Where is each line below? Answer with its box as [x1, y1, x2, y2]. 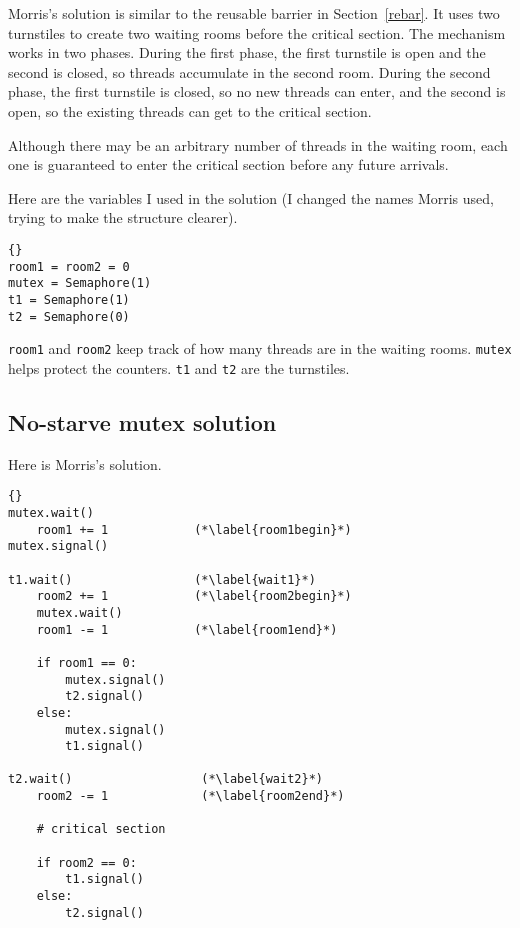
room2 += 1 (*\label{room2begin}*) [36, 589, 352, 604]
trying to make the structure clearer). [8, 207, 238, 228]
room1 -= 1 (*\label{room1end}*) [36, 622, 338, 637]
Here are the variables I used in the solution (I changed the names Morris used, [8, 187, 494, 208]
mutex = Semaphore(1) [8, 276, 152, 291]
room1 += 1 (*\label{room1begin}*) [36, 522, 352, 537]
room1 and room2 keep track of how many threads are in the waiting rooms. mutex [8, 338, 512, 359]
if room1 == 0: [36, 655, 137, 670]
